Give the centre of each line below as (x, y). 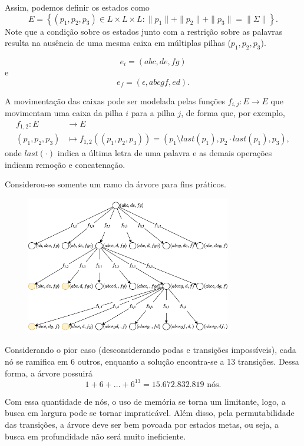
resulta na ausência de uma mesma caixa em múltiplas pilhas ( (118, 43)
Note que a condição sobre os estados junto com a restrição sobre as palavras (144, 31)
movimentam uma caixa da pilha (64, 113)
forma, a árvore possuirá (49, 373)
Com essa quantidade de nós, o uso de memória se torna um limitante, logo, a (145, 401)
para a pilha (153, 113)
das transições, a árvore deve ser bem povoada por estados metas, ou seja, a (142, 424)
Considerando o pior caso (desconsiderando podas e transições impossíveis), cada (151, 350)
